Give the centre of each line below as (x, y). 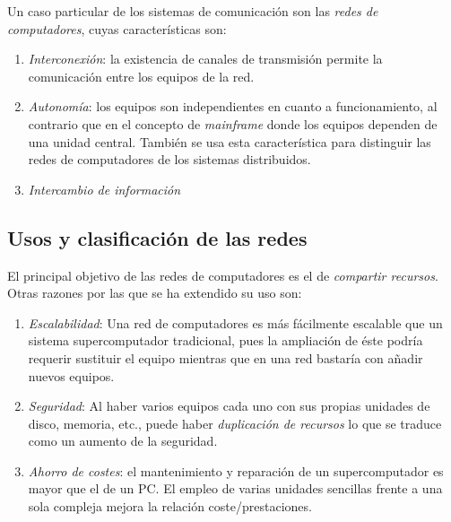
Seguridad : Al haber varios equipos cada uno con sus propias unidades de (229, 406)
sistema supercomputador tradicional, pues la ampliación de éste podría (225, 340)
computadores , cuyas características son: (117, 28)
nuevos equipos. (71, 375)
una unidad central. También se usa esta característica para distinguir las (230, 141)
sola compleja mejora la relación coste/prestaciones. (170, 506)
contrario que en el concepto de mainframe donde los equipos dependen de (233, 123)
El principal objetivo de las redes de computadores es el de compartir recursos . (223, 275)
